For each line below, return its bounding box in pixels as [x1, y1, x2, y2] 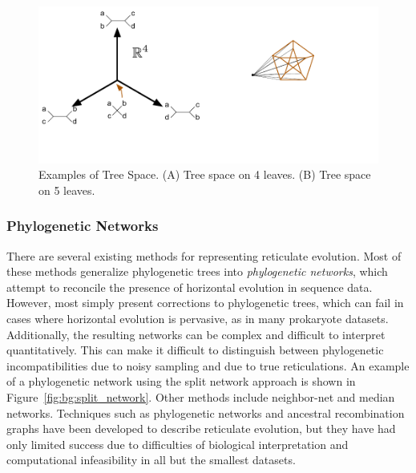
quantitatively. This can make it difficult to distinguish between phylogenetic [6, 342, 384, 358]
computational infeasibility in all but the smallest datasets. [6, 451, 296, 468]
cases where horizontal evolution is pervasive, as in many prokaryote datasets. [6, 310, 389, 327]
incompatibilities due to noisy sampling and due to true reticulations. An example [6, 357, 410, 374]
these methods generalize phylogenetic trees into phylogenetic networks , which [6, 263, 388, 280]
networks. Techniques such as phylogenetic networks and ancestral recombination [6, 404, 405, 421]
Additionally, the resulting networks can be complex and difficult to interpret [6, 325, 386, 342]
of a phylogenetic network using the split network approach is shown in [6, 373, 356, 390]
